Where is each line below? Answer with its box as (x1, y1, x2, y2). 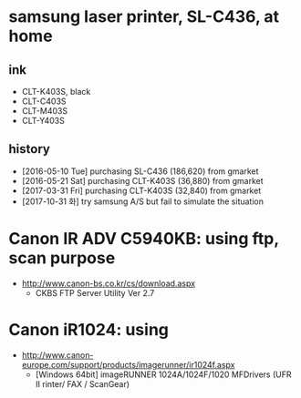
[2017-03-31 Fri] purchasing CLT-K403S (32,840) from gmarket (21, 185, 262, 196)
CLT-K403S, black (21, 87, 91, 97)
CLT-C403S (21, 96, 67, 107)
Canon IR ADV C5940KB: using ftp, (8, 229, 279, 249)
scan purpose (8, 248, 116, 268)
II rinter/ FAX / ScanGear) (35, 378, 130, 389)
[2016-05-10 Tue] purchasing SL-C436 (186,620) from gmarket (21, 166, 259, 177)
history (8, 141, 51, 157)
